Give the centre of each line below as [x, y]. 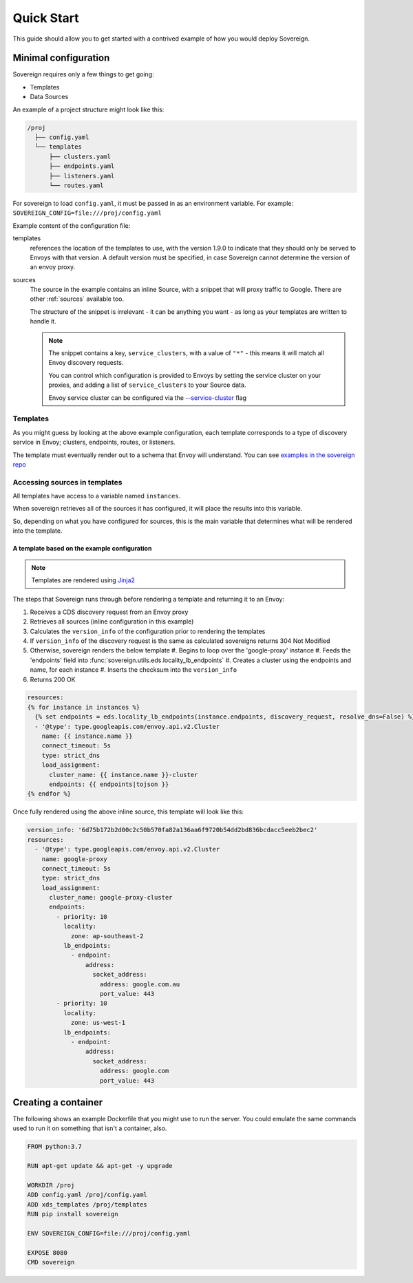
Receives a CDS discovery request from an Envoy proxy [109, 612]
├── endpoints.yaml [82, 166]
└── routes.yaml [76, 185]
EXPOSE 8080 [47, 1252]
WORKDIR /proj [51, 1185]
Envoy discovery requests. [86, 363]
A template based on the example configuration [82, 549]
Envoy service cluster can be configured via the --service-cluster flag [148, 397]
